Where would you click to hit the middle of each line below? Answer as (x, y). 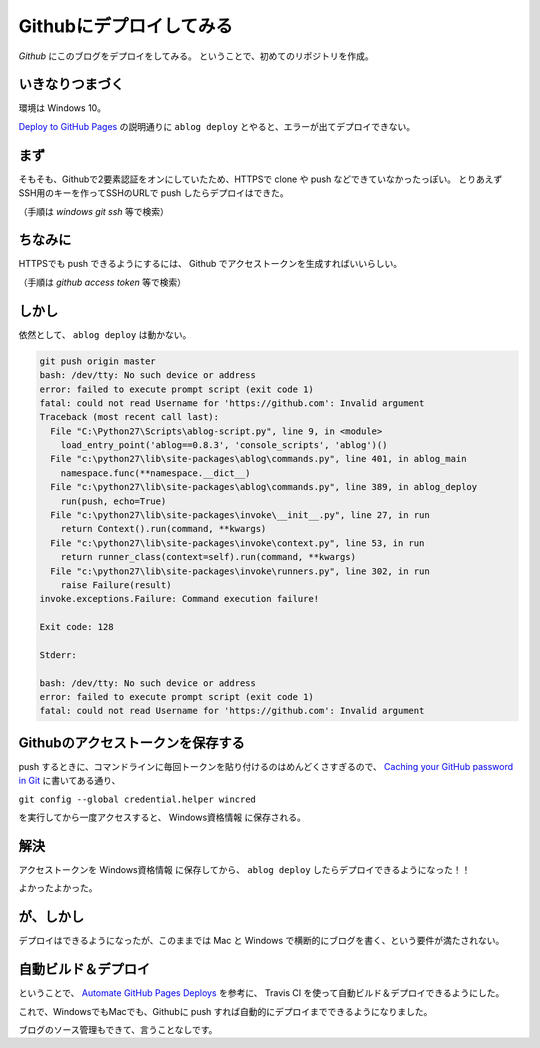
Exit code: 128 (76, 627)
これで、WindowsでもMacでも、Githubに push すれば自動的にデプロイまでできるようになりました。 (225, 1011)
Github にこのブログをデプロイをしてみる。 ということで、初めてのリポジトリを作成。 (196, 56)
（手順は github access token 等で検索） (102, 282)
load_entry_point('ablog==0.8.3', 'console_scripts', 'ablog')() (224, 445)
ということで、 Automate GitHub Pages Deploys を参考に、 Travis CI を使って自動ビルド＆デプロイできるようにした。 (261, 993)
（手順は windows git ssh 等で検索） (94, 211)
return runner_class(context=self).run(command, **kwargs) (208, 557)
